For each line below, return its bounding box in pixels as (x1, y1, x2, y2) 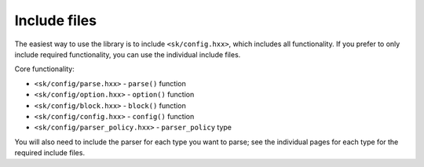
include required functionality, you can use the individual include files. (14, 49, 241, 59)
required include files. (14, 148, 86, 158)
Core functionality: (14, 64, 75, 74)
